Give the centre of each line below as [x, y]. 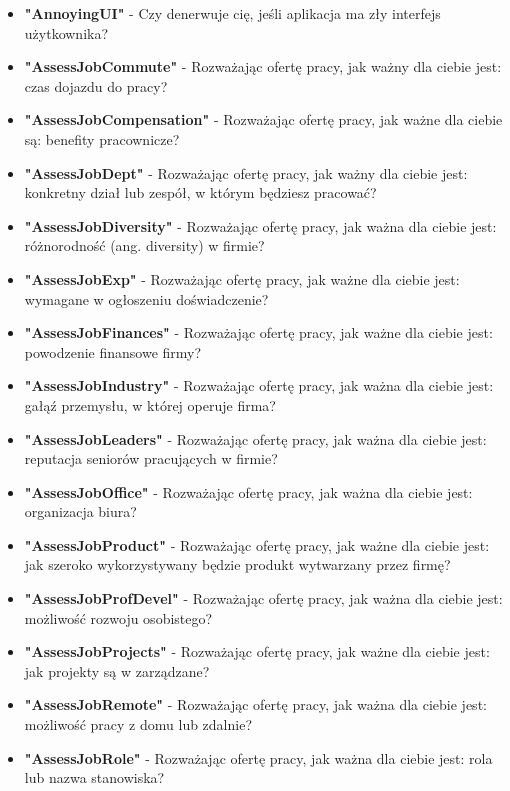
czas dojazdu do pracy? [96, 85]
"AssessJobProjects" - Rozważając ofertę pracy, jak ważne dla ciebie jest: [257, 651]
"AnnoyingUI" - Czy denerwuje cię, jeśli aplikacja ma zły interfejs [232, 13]
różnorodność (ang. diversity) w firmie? [144, 245]
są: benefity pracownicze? [102, 138]
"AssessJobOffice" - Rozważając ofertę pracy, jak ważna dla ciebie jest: [248, 491]
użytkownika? [66, 32]
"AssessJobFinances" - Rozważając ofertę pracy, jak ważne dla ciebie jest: [258, 332]
